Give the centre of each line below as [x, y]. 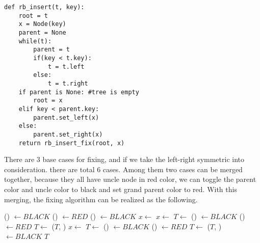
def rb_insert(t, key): [44, 7]
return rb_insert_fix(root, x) [72, 143]
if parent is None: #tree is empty [79, 92]
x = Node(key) [42, 24]
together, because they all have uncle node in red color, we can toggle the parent [130, 179]
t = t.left [66, 66]
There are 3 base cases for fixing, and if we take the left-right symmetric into [124, 159]
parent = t [51, 50]
